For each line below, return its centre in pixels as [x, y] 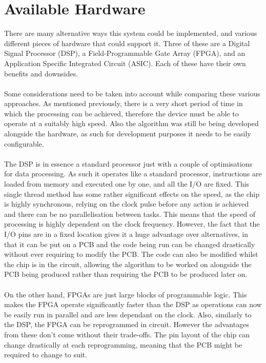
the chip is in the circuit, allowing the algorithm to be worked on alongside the [128, 264]
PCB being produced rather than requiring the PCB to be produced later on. [126, 274]
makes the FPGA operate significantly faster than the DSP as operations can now [133, 304]
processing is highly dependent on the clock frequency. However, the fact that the [132, 224]
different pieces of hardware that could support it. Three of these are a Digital [127, 43]
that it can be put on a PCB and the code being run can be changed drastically [130, 244]
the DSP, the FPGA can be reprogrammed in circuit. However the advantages [127, 324]
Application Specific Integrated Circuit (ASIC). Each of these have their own [125, 63]
